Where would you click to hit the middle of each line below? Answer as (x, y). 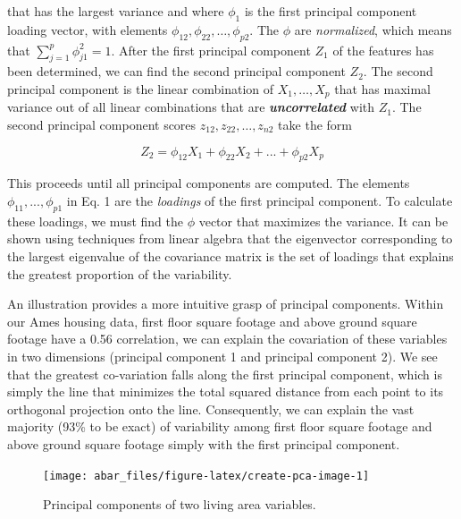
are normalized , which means (373, 29)
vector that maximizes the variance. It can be (323, 221)
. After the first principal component (211, 50)
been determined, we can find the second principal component (176, 71)
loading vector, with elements (88, 29)
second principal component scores (102, 125)
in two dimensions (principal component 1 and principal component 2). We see (222, 356)
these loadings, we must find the (95, 221)
